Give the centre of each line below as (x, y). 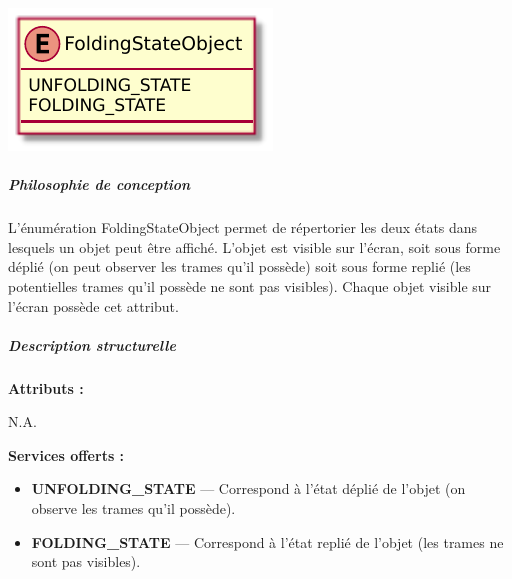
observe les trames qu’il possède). (133, 508)
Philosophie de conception (99, 184)
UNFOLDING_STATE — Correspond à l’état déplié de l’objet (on (248, 488)
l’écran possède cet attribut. (93, 305)
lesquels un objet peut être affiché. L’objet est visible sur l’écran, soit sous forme (254, 246)
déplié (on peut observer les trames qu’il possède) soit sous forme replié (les (239, 266)
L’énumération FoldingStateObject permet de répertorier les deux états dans (243, 227)
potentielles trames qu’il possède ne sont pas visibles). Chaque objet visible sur (250, 285)
